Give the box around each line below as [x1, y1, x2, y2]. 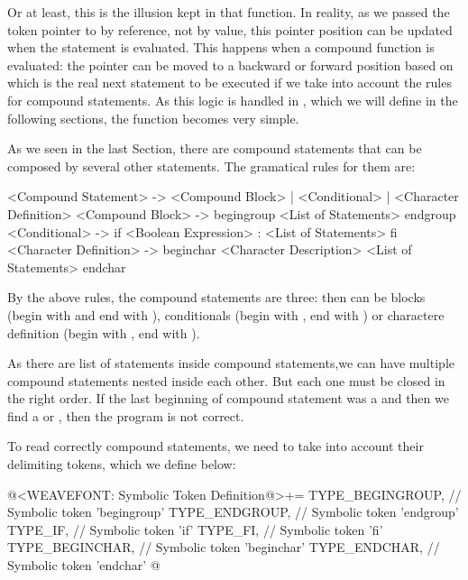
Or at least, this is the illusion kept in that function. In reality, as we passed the [7, 3, 450, 21]
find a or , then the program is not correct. [7, 406, 244, 425]
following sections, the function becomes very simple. [7, 108, 299, 127]
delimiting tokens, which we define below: [7, 455, 236, 474]
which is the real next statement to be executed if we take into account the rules [7, 73, 452, 92]
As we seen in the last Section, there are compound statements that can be [7, 139, 422, 158]
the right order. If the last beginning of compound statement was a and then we [7, 389, 449, 408]
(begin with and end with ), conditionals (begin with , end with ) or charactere [7, 305, 445, 324]
